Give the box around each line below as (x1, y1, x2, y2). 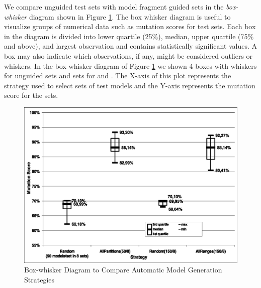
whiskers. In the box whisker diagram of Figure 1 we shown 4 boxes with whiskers (4, 60, 257, 71)
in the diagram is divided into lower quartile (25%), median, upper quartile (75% (4, 31, 254, 41)
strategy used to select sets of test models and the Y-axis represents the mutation (4, 80, 255, 90)
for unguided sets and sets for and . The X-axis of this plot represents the (4, 70, 231, 81)
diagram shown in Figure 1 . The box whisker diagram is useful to (29, 11, 231, 22)
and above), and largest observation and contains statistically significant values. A (4, 41, 257, 51)
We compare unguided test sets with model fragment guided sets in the (4, 2, 224, 12)
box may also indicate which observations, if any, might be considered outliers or (4, 50, 253, 61)
